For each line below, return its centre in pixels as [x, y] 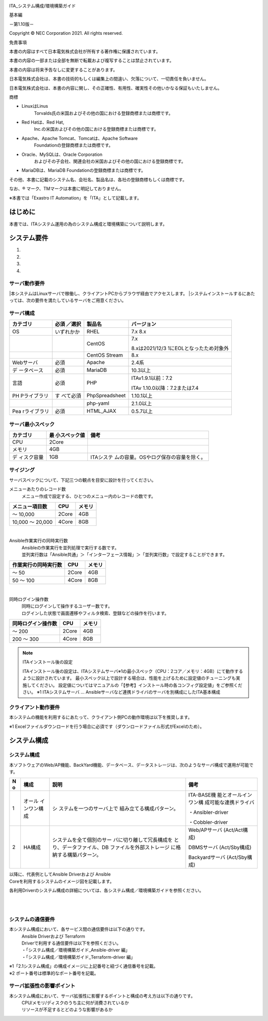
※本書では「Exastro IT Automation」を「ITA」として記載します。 [75, 198]
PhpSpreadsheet [106, 396]
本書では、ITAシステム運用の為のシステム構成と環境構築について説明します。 [88, 224]
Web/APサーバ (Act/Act [216, 830]
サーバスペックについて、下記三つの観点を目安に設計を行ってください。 [83, 480]
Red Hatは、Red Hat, [43, 122]
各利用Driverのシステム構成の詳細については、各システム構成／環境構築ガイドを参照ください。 [106, 890]
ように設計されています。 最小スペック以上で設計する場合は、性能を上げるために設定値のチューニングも [129, 678]
